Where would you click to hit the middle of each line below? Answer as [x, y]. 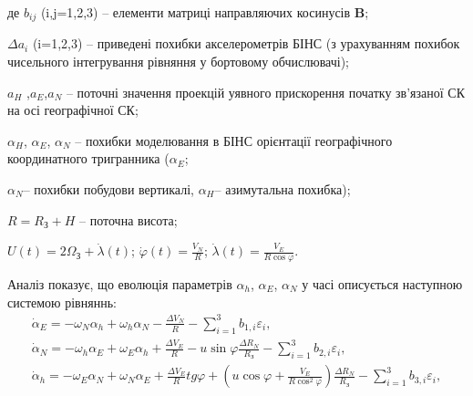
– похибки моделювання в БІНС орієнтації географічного [234, 140]
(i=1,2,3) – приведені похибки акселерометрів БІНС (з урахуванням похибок [246, 43]
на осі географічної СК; [73, 110]
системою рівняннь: [62, 302]
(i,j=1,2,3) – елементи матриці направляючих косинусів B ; [205, 12]
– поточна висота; [129, 219]
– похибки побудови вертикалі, [108, 189]
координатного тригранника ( [88, 158]
